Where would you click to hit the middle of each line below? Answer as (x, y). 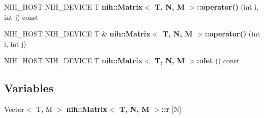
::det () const (218, 61)
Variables (29, 88)
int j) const (21, 16)
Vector (14, 109)
